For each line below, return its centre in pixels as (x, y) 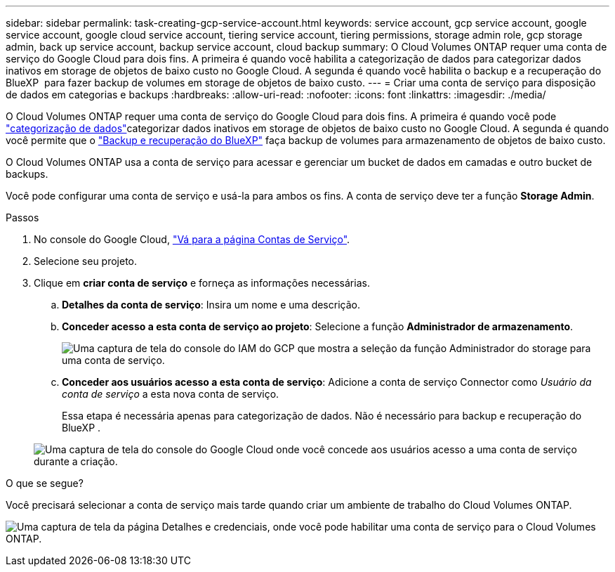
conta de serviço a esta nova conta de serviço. (171, 394)
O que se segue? (45, 483)
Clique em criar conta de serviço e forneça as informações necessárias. (202, 283)
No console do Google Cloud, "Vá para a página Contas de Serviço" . (192, 239)
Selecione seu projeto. (86, 261)
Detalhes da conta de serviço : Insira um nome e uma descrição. (211, 305)
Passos (22, 217)
